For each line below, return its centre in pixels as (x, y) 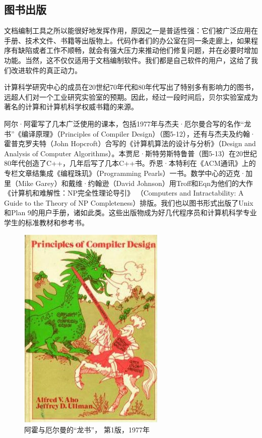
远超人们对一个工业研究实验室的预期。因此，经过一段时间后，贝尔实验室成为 (131, 97)
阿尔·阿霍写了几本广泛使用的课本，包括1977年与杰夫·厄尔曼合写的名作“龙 (128, 123)
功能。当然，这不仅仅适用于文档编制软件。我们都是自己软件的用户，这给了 (127, 60)
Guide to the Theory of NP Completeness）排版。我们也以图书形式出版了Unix (129, 202)
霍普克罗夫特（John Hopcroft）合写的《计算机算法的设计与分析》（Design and (130, 143)
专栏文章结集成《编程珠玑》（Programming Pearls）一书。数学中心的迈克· (125, 173)
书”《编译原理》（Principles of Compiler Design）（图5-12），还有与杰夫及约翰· (130, 133)
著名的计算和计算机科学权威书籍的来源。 (71, 107)
